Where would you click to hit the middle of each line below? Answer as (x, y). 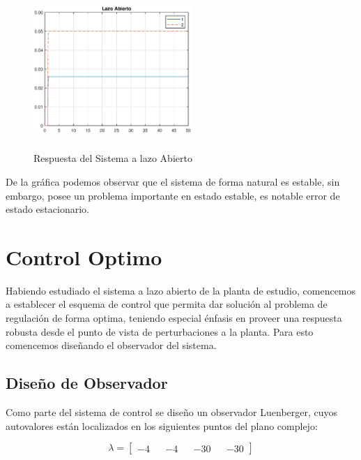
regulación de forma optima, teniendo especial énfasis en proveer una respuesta (174, 318)
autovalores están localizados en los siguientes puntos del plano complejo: (162, 425)
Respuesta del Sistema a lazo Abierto (113, 158)
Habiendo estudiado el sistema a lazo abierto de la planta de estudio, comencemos (181, 290)
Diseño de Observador (87, 383)
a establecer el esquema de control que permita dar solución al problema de (167, 304)
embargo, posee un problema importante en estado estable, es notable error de (173, 195)
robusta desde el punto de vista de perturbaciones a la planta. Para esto (160, 331)
